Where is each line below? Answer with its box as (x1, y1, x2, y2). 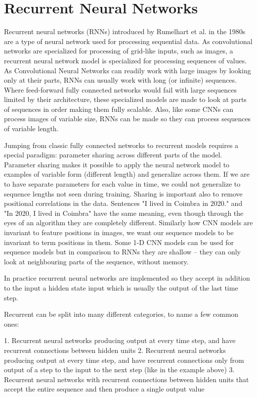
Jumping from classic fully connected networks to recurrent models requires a (4, 140, 239, 150)
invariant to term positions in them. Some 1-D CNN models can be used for (4, 237, 234, 247)
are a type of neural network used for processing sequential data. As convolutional (4, 36, 253, 46)
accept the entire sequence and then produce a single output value (4, 384, 205, 394)
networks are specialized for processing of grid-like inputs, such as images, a (4, 46, 233, 56)
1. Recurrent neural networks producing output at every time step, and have (4, 335, 236, 346)
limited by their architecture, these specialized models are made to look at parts (4, 94, 247, 104)
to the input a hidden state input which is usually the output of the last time (4, 282, 238, 293)
